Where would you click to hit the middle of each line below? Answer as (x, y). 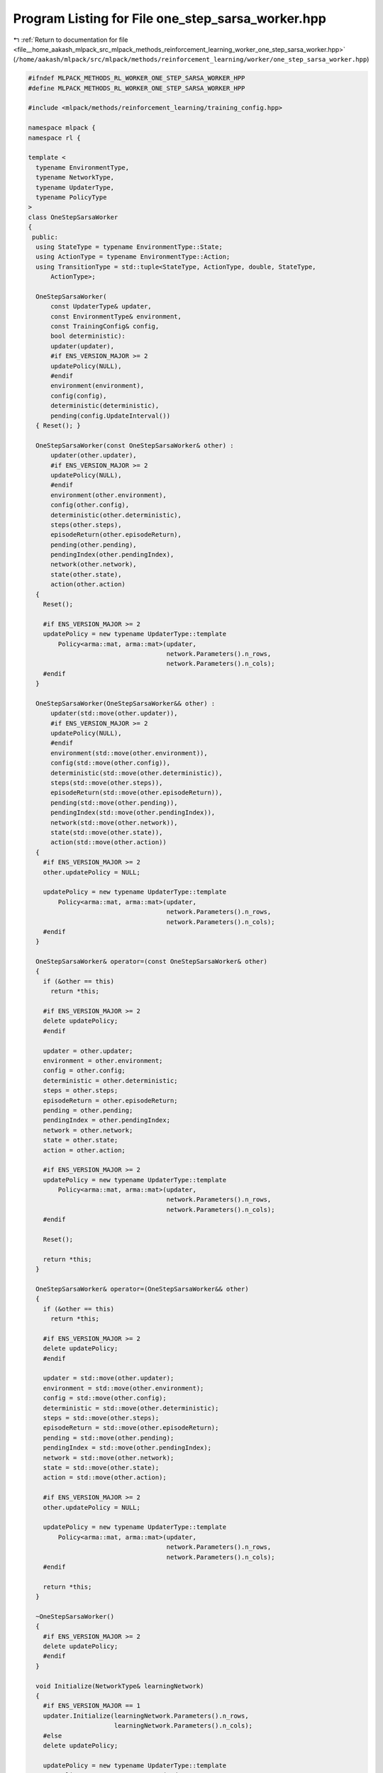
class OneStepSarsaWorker (73, 217)
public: (45, 237)
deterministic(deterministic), (105, 406)
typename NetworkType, (75, 178)
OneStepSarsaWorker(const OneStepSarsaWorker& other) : (135, 445)
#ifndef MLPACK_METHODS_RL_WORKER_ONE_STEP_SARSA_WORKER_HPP (137, 78)
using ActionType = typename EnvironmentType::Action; (133, 257)
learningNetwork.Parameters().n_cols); (183, 1726)
